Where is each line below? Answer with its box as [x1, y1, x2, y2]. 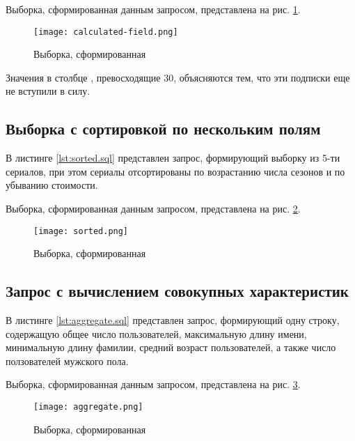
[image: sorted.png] [33, 226, 129, 236]
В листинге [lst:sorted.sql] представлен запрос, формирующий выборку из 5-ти [6, 150, 340, 165]
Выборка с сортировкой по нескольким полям [6, 118, 321, 139]
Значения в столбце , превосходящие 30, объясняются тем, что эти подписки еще [6, 70, 350, 84]
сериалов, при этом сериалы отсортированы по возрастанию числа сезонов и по [6, 164, 345, 178]
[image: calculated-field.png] [33, 26, 178, 37]
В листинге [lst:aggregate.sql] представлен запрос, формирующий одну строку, [6, 313, 340, 327]
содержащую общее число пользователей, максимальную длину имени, [6, 326, 307, 341]
